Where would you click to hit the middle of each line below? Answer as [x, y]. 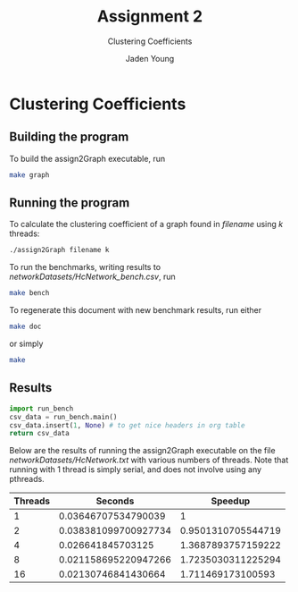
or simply [26, 344]
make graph [29, 175]
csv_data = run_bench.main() [63, 417]
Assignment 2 [150, 17]
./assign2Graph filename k [59, 250]
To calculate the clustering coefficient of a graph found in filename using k [146, 224]
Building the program [69, 137]
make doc [25, 327]
